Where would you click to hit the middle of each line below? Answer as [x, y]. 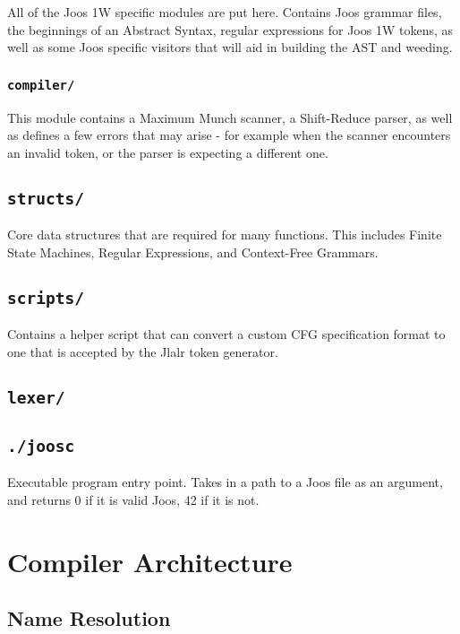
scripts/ [46, 298]
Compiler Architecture [150, 561]
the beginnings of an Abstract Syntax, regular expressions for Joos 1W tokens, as [230, 29]
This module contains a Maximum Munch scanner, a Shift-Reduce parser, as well [230, 117]
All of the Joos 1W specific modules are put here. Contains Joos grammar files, [225, 12]
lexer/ [36, 397]
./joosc [41, 447]
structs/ [46, 198]
